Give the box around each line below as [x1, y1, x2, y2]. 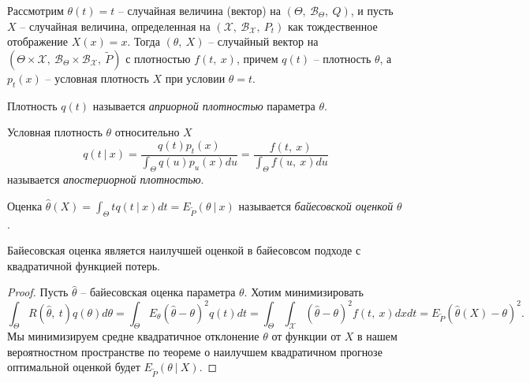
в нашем [357, 328, 397, 344]
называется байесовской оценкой [238, 197, 394, 214]
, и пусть [350, 2, 394, 18]
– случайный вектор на [208, 33, 319, 50]
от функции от [271, 328, 342, 344]
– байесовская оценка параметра [80, 284, 236, 300]
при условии [165, 69, 226, 86]
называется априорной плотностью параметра [92, 97, 315, 113]
